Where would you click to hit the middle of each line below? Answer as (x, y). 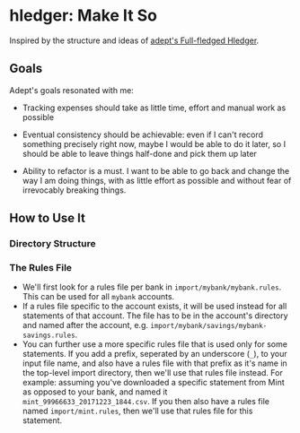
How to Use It (47, 218)
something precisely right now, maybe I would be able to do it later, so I (154, 143)
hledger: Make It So (84, 16)
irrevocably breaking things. (74, 190)
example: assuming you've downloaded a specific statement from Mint (153, 383)
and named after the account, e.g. (85, 325)
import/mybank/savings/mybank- (208, 326)
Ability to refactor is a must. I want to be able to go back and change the (156, 170)
